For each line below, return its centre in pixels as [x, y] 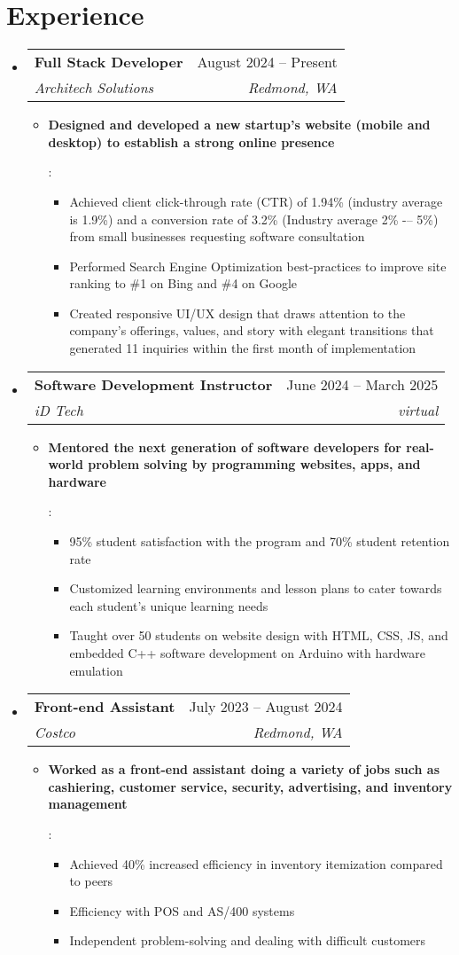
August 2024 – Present [267, 62]
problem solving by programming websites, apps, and [254, 464]
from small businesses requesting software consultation [217, 236]
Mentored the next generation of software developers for [225, 446]
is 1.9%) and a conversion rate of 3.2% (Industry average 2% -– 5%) [254, 219]
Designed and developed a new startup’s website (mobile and [239, 125]
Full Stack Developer [109, 62]
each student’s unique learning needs [169, 605]
